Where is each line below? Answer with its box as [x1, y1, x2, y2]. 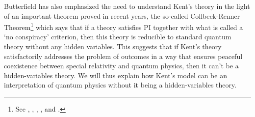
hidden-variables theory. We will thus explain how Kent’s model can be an [4, 70, 227, 80]
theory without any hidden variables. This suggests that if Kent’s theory [4, 41, 222, 52]
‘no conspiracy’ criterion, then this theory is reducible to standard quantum [4, 31, 231, 42]
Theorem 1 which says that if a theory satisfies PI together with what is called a [4, 21, 243, 32]
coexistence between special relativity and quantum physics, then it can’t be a [4, 60, 239, 71]
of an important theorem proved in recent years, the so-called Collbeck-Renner [4, 10, 240, 21]
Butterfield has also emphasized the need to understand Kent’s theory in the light [4, 1, 250, 11]
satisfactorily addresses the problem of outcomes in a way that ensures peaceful [4, 51, 243, 61]
